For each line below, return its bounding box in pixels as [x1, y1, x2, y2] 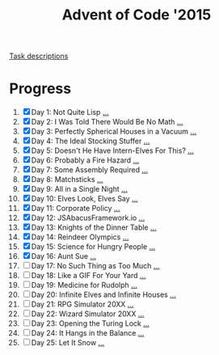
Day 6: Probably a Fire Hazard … [31, 155, 140, 165]
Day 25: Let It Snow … [31, 338, 105, 348]
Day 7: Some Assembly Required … [31, 165, 149, 175]
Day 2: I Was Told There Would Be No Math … [31, 117, 183, 127]
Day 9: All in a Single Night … [31, 184, 128, 194]
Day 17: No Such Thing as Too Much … [31, 261, 160, 271]
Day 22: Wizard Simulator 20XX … [31, 309, 145, 319]
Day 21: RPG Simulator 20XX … [31, 299, 134, 309]
